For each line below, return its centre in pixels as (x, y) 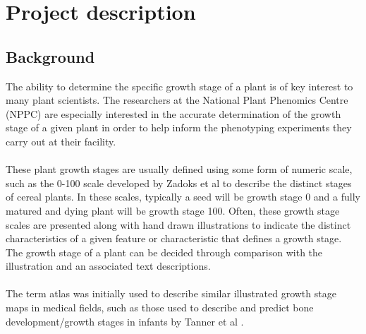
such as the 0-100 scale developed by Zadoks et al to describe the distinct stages (179, 183)
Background (50, 56)
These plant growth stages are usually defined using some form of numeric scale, (179, 169)
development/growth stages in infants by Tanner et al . (125, 321)
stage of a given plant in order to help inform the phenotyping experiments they (179, 127)
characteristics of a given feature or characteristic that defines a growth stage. (174, 238)
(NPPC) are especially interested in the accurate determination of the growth (173, 113)
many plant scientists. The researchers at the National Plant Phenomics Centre (177, 100)
